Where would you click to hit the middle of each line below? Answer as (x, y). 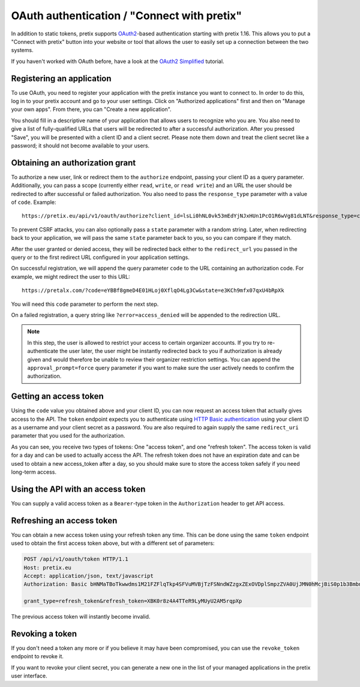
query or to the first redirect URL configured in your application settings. (100, 257)
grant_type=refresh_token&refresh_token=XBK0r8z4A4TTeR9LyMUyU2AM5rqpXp (133, 601)
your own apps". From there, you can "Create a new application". (91, 109)
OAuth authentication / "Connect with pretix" (127, 16)
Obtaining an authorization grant (73, 163)
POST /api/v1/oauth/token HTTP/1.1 (76, 559)
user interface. (29, 676)
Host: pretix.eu (48, 567)
